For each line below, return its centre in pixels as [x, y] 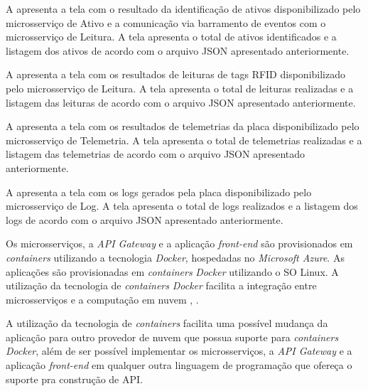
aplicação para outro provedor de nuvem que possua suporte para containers [172, 337]
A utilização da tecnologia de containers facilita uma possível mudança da [167, 323]
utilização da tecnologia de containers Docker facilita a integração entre [161, 285]
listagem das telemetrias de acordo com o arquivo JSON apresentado [156, 154]
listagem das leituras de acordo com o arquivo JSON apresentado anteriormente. [181, 102]
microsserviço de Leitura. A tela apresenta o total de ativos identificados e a [171, 37]
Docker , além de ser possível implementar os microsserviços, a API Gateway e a [179, 351]
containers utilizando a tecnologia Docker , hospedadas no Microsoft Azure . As [175, 257]
